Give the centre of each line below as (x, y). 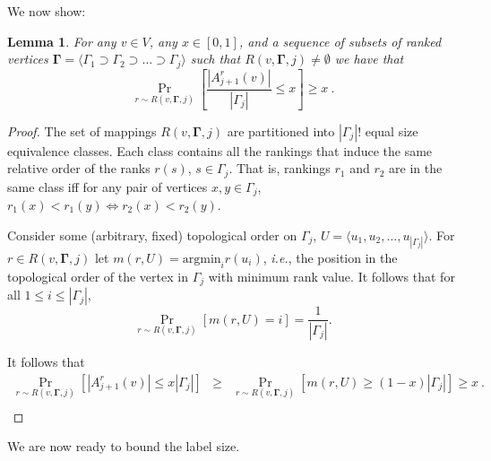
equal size (392, 130)
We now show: (47, 11)
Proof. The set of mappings (82, 130)
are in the (416, 168)
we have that (369, 59)
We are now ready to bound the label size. (124, 446)
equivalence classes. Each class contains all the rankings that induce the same (220, 150)
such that (215, 59)
